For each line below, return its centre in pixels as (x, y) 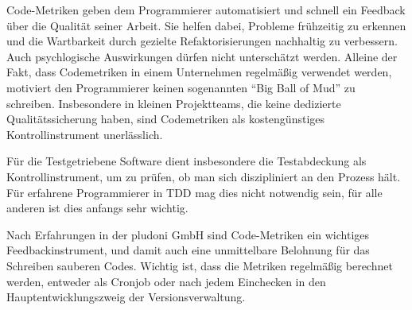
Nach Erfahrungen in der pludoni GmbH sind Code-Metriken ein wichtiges (188, 234)
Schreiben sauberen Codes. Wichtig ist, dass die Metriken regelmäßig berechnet (200, 265)
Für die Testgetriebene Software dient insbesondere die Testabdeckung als (187, 161)
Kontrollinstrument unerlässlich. (85, 134)
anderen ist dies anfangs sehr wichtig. (97, 208)
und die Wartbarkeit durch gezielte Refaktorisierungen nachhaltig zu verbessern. (202, 41)
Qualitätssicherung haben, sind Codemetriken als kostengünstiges (166, 119)
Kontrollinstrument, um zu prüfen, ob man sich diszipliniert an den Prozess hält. (204, 176)
